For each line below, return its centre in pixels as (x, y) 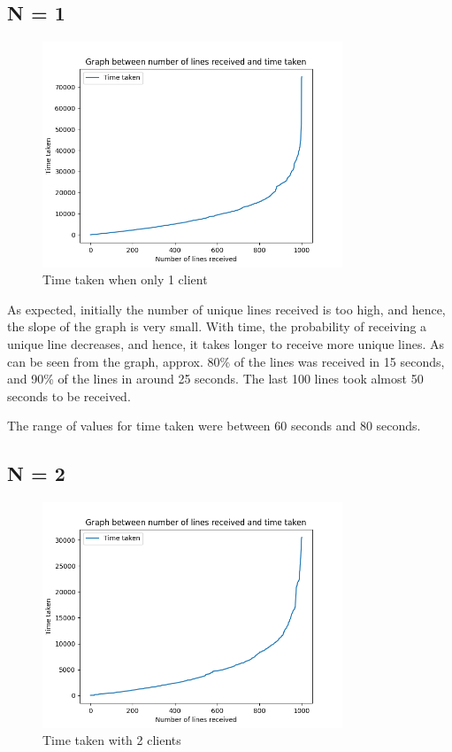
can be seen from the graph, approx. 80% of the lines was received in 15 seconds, (226, 361)
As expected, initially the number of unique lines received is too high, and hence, (226, 309)
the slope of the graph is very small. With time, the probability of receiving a (217, 326)
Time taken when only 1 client (125, 279)
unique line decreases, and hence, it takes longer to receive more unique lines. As (226, 343)
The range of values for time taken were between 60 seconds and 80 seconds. (214, 426)
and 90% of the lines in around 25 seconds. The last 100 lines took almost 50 (215, 379)
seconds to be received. (69, 395)
